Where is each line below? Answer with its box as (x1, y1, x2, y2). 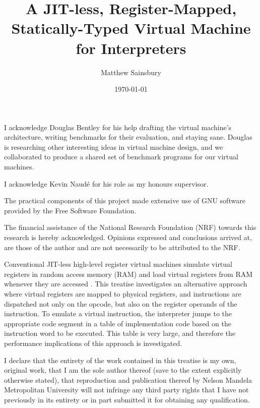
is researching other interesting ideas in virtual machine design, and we (4, 141, 223, 152)
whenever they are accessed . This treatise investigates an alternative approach (4, 278, 247, 289)
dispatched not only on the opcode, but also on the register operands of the (4, 298, 237, 309)
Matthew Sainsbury (101, 67, 161, 77)
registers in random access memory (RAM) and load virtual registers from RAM (4, 268, 253, 279)
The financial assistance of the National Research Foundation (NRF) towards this (4, 222, 256, 232)
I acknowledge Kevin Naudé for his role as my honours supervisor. (4, 178, 209, 189)
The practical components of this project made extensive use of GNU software (4, 195, 245, 206)
